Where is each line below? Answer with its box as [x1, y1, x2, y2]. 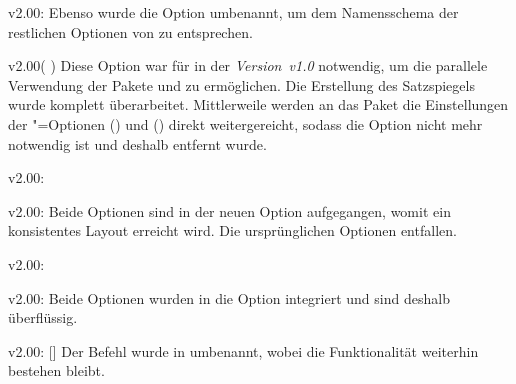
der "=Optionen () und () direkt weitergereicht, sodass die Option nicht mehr [8, 113, 483, 134]
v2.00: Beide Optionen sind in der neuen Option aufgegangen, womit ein [8, 200, 451, 221]
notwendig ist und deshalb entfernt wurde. [8, 133, 267, 154]
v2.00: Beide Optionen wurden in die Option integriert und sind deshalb [8, 287, 450, 308]
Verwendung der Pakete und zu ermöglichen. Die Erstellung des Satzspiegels [8, 74, 475, 95]
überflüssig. [8, 307, 78, 328]
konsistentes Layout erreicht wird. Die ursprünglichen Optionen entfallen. [8, 220, 457, 241]
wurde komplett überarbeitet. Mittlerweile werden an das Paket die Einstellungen [8, 94, 509, 115]
